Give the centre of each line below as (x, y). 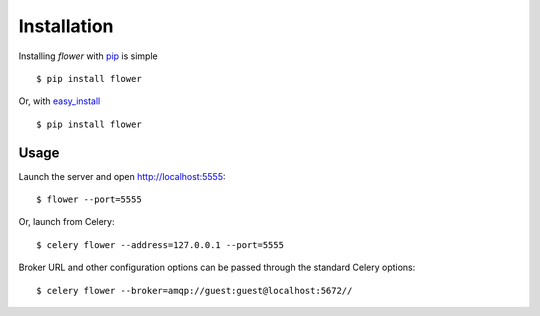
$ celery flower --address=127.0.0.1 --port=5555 (160, 244)
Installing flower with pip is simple (88, 56)
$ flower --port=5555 (89, 199)
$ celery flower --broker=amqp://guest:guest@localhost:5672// (194, 290)
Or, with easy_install (59, 101)
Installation (66, 26)
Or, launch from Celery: (66, 222)
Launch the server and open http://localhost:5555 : (122, 176)
